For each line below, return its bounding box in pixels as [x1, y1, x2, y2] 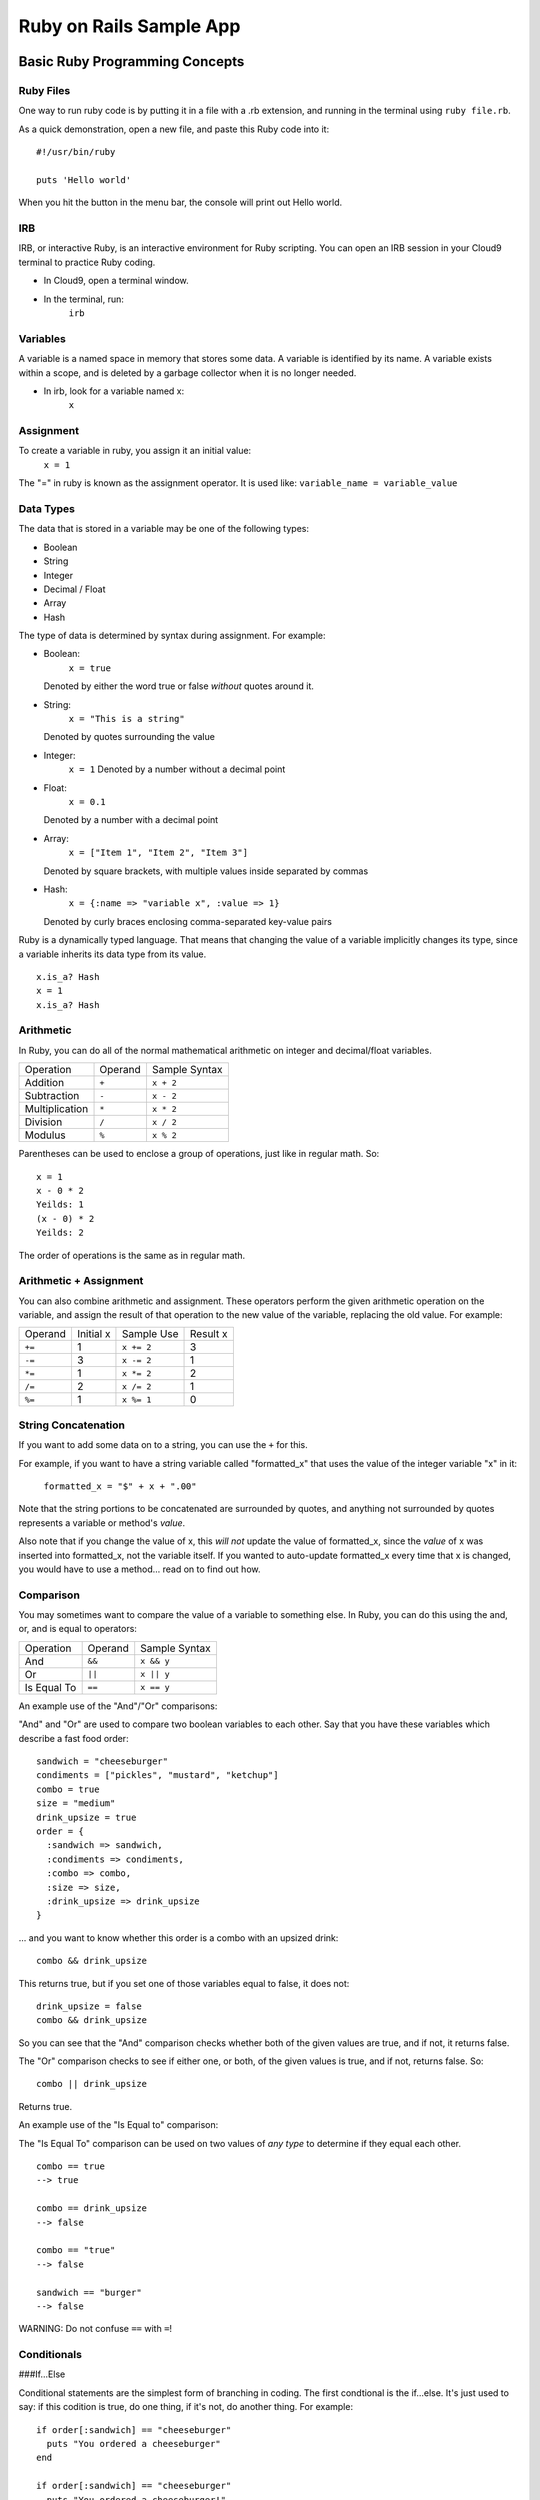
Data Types [18, 501, 75, 515]
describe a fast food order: [18, 1732, 129, 1744]
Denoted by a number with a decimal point [43, 814, 219, 826]
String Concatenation [18, 1418, 125, 1432]
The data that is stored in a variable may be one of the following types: [18, 523, 310, 535]
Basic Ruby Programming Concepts [18, 53, 245, 70]
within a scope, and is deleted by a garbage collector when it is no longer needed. [18, 366, 357, 379]
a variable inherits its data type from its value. [18, 948, 207, 960]
